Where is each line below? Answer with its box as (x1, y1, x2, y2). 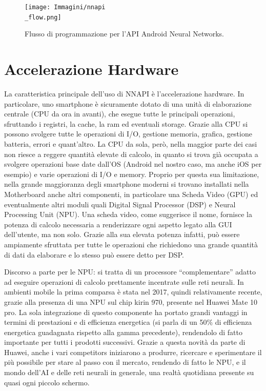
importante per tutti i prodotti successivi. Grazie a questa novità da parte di (4, 337, 245, 347)
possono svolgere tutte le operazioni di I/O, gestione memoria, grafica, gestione (4, 128, 252, 139)
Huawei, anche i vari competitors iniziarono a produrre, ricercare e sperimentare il (4, 346, 262, 357)
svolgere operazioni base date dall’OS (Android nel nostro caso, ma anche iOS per (4, 159, 262, 169)
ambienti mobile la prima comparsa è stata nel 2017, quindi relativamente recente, (4, 286, 262, 297)
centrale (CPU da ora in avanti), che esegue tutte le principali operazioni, (4, 108, 235, 119)
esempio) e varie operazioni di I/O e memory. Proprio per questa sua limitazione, (4, 168, 259, 179)
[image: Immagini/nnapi (25, 4, 106, 11)
